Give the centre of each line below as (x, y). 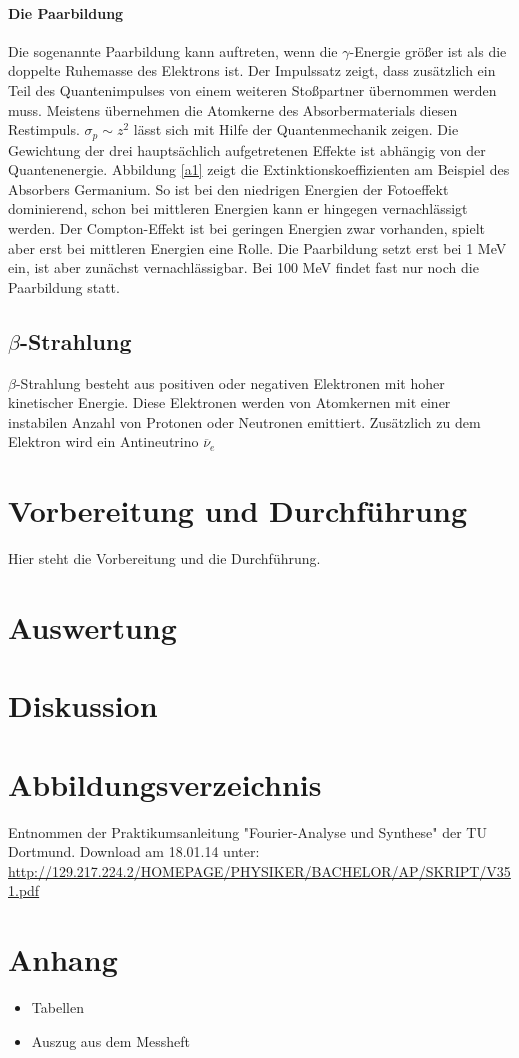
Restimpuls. (44, 129)
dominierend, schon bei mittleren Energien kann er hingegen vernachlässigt (238, 208)
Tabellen (57, 1007)
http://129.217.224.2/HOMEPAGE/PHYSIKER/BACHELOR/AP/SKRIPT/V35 (259, 870)
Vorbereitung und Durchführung (237, 510)
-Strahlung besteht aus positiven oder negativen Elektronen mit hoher (230, 382)
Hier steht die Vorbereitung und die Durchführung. (164, 558)
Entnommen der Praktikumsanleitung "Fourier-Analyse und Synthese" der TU (247, 831)
